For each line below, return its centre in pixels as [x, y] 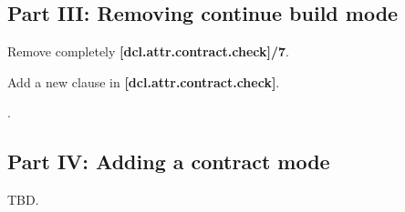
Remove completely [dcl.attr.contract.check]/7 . [148, 51]
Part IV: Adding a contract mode [169, 162]
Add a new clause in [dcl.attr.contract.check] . [144, 81]
